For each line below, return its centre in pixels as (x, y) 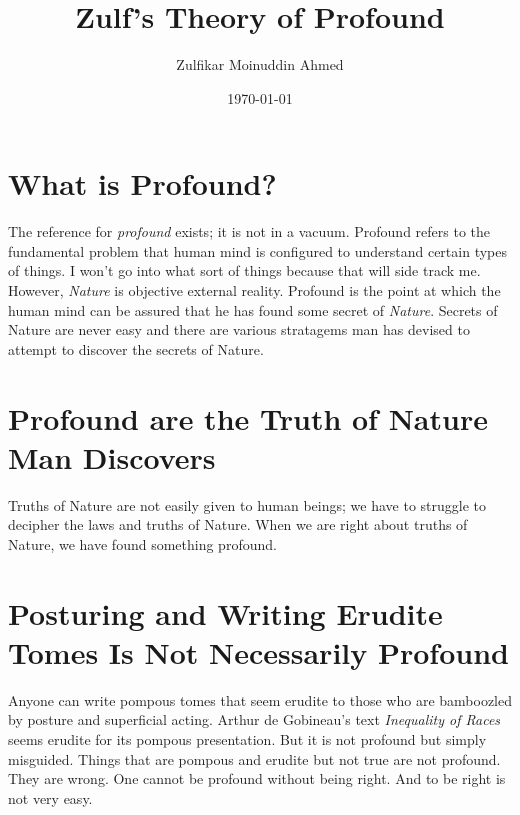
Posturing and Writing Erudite (225, 612)
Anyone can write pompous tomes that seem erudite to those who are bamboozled (260, 699)
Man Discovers (112, 456)
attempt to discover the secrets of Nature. (136, 348)
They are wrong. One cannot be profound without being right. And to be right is (257, 778)
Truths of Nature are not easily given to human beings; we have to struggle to (247, 504)
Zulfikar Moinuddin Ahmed (260, 64)
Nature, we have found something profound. (142, 543)
